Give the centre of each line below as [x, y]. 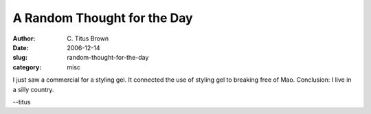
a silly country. [33, 89]
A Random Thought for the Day [103, 18]
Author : [24, 38]
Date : [21, 47]
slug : [20, 58]
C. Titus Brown [88, 38]
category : [27, 67]
